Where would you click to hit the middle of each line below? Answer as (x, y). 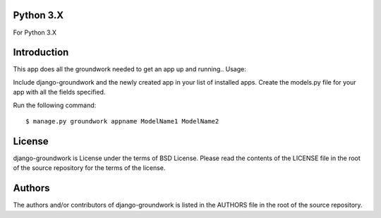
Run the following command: (55, 105)
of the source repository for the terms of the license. (89, 168)
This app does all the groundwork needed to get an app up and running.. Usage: (129, 69)
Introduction (41, 53)
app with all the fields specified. (59, 92)
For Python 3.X (35, 32)
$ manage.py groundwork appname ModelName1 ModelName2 (122, 121)
